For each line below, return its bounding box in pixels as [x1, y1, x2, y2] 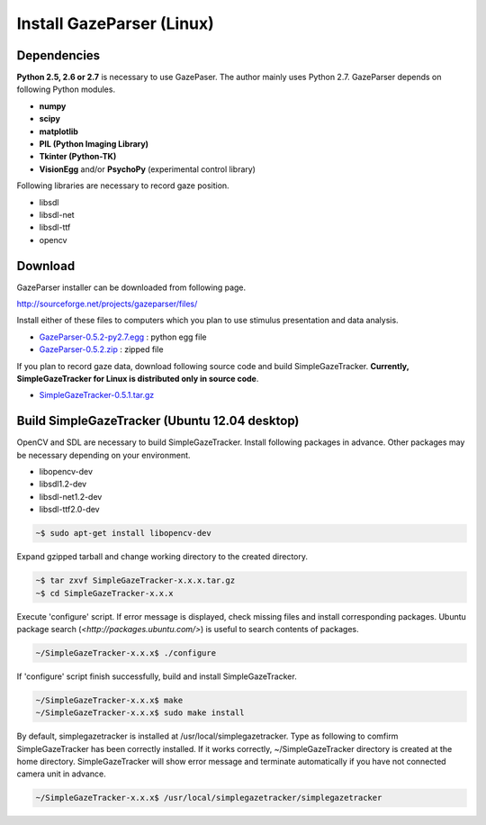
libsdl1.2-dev [39, 478, 87, 490]
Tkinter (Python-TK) [39, 151, 117, 162]
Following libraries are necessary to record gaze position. [16, 180, 229, 191]
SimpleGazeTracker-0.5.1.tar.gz [39, 390, 155, 401]
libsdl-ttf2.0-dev [39, 504, 100, 515]
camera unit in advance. [16, 768, 107, 779]
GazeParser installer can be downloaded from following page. [16, 282, 247, 293]
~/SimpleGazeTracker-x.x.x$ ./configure [35, 648, 216, 657]
